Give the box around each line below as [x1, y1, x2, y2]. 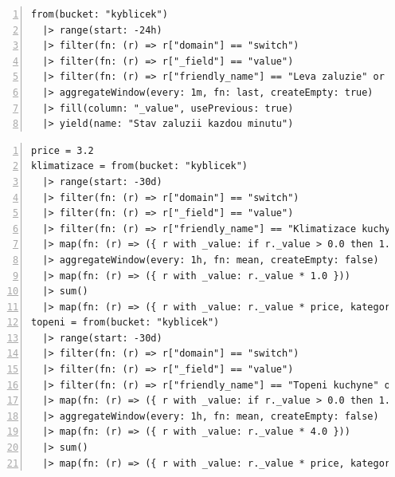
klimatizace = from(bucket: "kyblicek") [31, 160, 248, 172]
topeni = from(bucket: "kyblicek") [31, 317, 220, 329]
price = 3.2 [31, 144, 94, 156]
